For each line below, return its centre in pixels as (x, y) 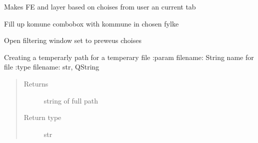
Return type (42, 117)
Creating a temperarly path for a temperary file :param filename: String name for (129, 57)
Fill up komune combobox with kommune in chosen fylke (91, 23)
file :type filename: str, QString (52, 67)
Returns (36, 83)
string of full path (71, 100)
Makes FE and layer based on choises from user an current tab (100, 6)
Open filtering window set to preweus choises (73, 40)
